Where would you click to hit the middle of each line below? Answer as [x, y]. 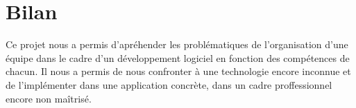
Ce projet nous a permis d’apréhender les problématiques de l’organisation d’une [177, 44]
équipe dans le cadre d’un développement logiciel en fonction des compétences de [178, 57]
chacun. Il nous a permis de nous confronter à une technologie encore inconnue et [178, 71]
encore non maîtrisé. [49, 98]
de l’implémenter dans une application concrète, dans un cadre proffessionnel [169, 84]
